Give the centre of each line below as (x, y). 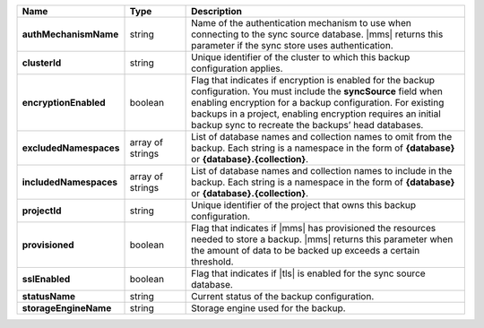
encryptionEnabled (64, 103)
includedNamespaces (70, 182)
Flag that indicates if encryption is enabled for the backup (313, 80)
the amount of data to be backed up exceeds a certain (306, 250)
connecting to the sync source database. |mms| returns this (317, 34)
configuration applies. (237, 69)
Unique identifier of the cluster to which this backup (301, 57)
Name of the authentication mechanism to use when (302, 23)
